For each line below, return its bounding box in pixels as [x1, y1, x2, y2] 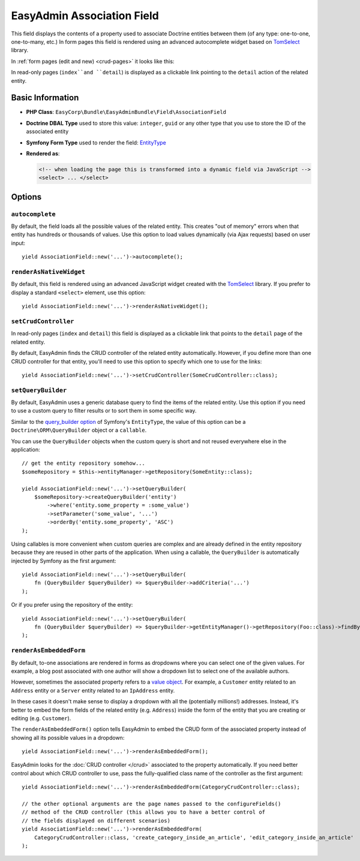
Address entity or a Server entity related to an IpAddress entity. [11, 687, 175, 694]
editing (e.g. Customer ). [11, 714, 71, 722]
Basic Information [11, 93, 79, 103]
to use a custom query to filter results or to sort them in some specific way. [11, 407, 197, 414]
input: [11, 239, 26, 246]
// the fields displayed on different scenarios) [22, 817, 171, 824]
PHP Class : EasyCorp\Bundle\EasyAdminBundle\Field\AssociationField [26, 109, 227, 116]
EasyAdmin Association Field [11, 9, 159, 22]
